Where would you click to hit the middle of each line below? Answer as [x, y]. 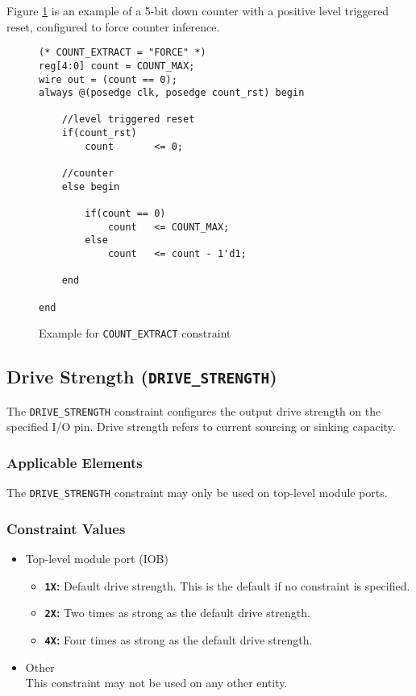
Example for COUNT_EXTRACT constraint [135, 333]
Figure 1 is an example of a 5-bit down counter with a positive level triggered [198, 10]
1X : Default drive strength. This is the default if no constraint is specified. [227, 585]
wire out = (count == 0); [108, 79]
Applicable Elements [75, 462]
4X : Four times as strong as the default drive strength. [179, 640]
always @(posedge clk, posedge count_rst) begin [172, 93]
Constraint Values [66, 528]
